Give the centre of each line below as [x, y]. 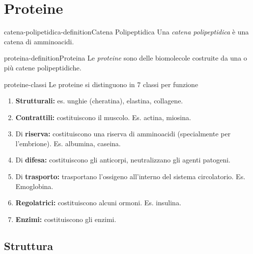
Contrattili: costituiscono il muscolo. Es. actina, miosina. [103, 117]
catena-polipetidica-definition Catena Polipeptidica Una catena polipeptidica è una [126, 32]
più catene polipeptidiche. [43, 67]
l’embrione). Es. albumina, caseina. [68, 143]
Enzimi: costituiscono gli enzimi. [66, 219]
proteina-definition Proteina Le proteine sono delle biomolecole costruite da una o [126, 58]
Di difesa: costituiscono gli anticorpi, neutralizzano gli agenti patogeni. [123, 160]
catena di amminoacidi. [39, 41]
